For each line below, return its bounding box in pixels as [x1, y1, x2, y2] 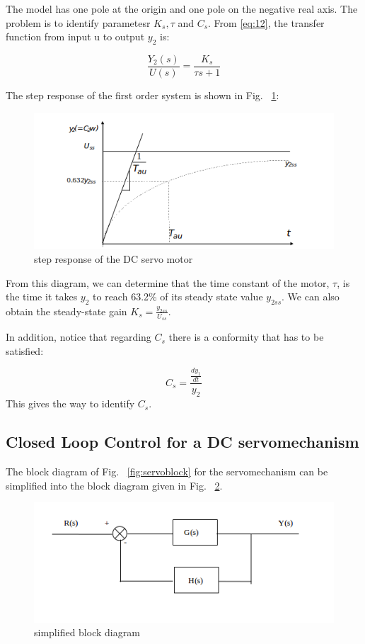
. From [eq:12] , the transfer [208, 15, 325, 30]
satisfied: [6, 343, 44, 358]
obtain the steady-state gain [6, 303, 127, 318]
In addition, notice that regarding [6, 329, 151, 344]
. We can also [282, 289, 340, 304]
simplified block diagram [34, 625, 140, 640]
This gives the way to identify [6, 396, 135, 411]
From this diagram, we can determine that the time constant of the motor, [6, 275, 330, 290]
